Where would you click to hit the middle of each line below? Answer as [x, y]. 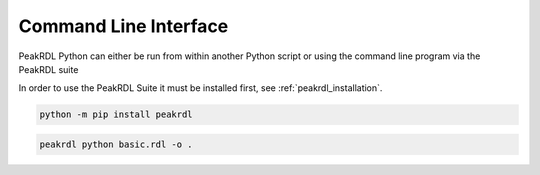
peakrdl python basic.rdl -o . [116, 144]
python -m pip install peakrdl [116, 114]
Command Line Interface [123, 26]
